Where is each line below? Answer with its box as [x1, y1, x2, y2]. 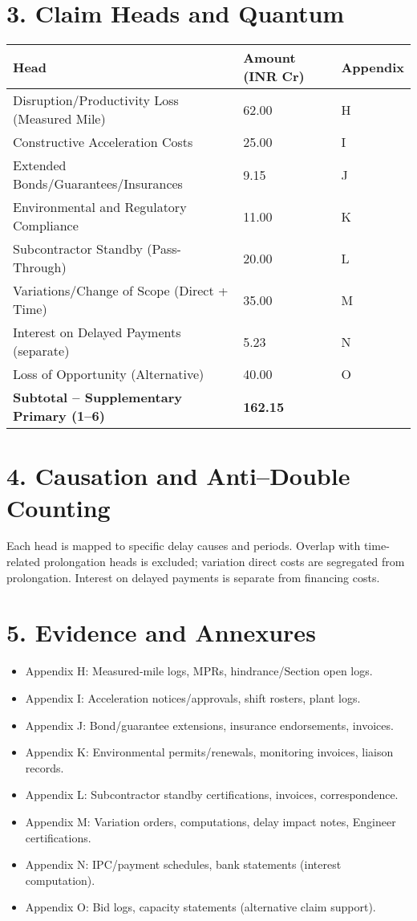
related [6, 553, 41, 570]
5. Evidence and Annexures [6, 616, 316, 649]
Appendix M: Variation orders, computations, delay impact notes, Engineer [25, 813, 396, 829]
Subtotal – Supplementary [13, 388, 182, 407]
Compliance [13, 216, 79, 235]
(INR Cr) [243, 67, 305, 86]
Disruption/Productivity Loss [13, 91, 179, 110]
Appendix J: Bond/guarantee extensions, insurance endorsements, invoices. [25, 716, 394, 733]
